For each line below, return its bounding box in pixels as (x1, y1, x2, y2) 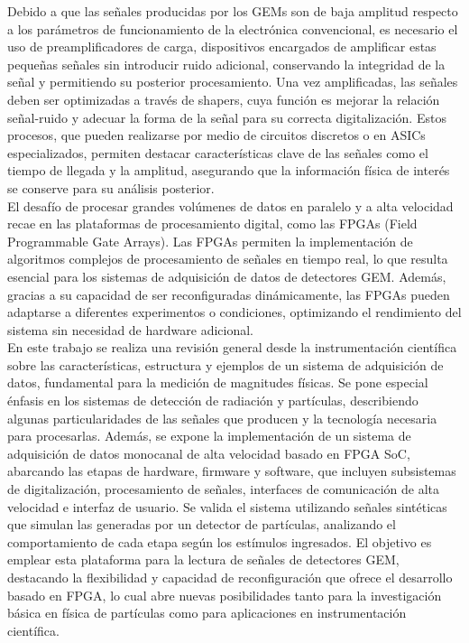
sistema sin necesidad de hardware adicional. (7, 320, 253, 339)
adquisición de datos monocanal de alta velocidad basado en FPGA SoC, (7, 443, 410, 462)
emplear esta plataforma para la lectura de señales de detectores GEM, (7, 550, 400, 569)
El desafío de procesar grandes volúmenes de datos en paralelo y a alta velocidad (7, 196, 454, 215)
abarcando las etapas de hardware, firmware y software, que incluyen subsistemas (7, 461, 456, 480)
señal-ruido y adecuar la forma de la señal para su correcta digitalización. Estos (7, 107, 446, 126)
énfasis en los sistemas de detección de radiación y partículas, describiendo (7, 391, 418, 410)
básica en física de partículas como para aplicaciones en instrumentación (7, 603, 407, 622)
